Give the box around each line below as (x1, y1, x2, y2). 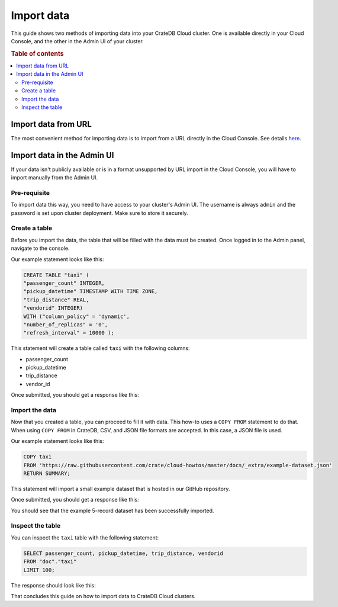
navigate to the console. (11, 245, 70, 252)
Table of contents (11, 49, 65, 57)
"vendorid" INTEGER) (23, 305, 83, 311)
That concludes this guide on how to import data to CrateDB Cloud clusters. (11, 592, 196, 599)
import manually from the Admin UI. (11, 174, 98, 181)
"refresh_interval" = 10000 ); (23, 329, 115, 336)
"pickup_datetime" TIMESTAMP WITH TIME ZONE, (23, 288, 158, 295)
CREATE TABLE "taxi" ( (23, 271, 89, 278)
